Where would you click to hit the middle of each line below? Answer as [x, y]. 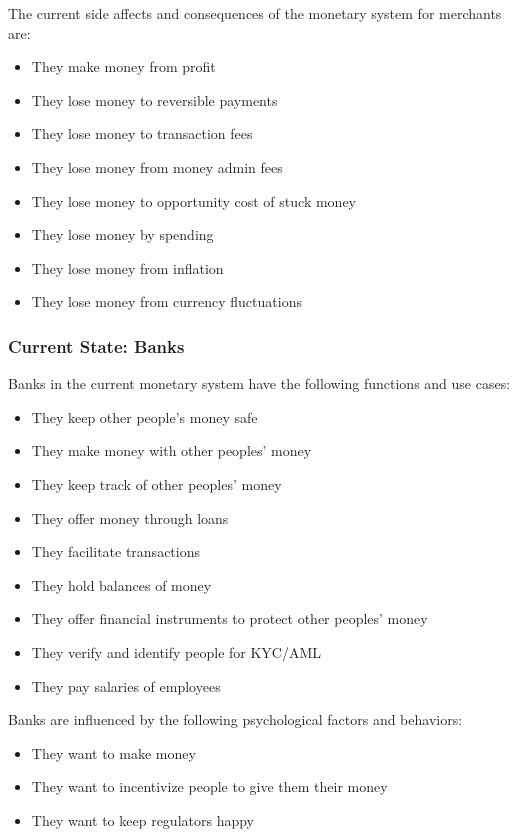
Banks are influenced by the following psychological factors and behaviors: [235, 719]
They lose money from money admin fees [157, 166]
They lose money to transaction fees [142, 133]
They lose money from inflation [127, 267]
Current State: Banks [96, 345]
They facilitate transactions [115, 551]
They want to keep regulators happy [143, 819]
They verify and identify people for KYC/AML [176, 651]
